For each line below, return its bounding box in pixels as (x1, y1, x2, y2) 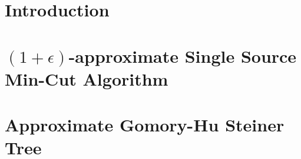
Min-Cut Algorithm (5, 66, 168, 90)
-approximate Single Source (68, 43, 297, 67)
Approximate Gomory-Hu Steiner (5, 113, 285, 137)
